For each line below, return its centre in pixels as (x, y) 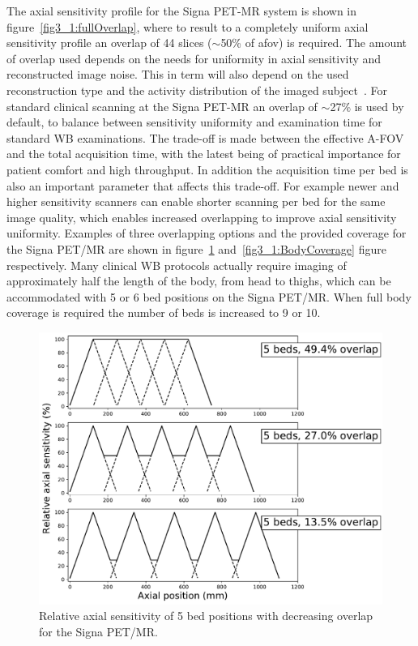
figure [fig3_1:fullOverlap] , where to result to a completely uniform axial (188, 26)
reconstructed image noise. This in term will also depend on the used (178, 74)
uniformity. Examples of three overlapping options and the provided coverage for (207, 233)
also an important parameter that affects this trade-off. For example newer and (203, 185)
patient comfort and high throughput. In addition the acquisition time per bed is (207, 169)
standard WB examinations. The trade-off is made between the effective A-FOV (205, 137)
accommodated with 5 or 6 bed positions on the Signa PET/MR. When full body (209, 296)
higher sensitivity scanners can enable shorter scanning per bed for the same (196, 201)
